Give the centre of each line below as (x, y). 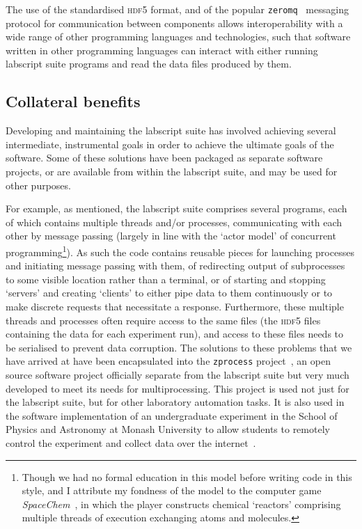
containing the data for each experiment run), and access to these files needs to (175, 334)
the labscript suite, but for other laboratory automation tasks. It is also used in (175, 402)
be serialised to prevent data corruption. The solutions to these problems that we (179, 347)
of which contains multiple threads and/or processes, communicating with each (174, 222)
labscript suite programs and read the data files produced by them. (149, 64)
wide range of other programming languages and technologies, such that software (178, 37)
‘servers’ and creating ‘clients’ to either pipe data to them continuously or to (169, 293)
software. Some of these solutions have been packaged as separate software (164, 158)
